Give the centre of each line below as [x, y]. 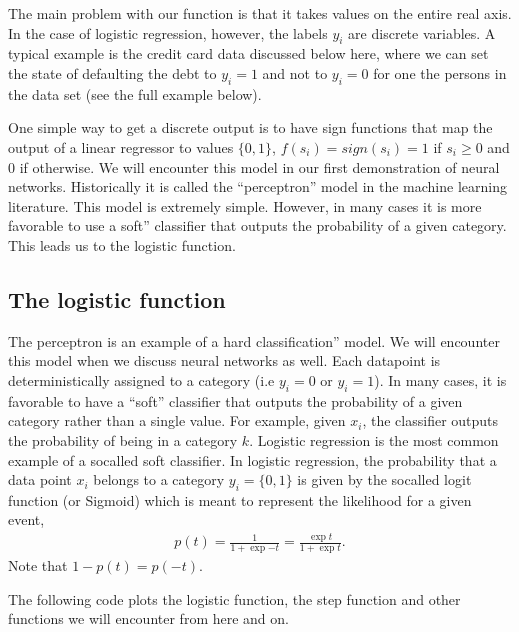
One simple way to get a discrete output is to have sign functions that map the [250, 127]
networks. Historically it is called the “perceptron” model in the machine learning [257, 186]
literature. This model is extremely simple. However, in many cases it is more [245, 205]
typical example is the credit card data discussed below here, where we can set [248, 53]
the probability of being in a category [123, 439]
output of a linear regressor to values [121, 146]
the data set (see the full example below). [135, 93]
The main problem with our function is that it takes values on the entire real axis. [260, 13]
